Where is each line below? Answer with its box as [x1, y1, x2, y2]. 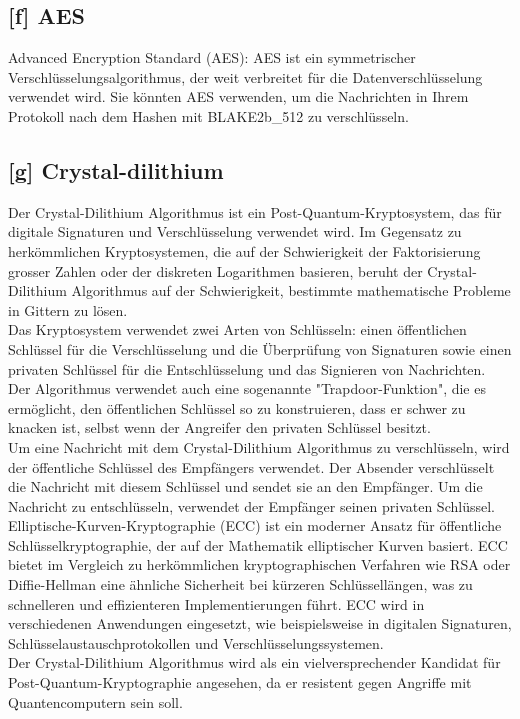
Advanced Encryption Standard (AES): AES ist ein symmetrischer [8, 47, 416, 68]
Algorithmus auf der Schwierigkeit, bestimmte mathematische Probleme [71, 280, 511, 301]
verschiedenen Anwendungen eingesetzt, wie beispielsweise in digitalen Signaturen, [8, 613, 512, 634]
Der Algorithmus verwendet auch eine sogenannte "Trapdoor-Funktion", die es [8, 378, 486, 399]
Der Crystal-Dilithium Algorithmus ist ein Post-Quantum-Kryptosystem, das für [8, 201, 502, 222]
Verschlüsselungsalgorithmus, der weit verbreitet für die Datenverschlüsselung [8, 66, 483, 87]
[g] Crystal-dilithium [8, 154, 224, 185]
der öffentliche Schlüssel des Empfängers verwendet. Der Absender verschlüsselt [8, 456, 495, 477]
